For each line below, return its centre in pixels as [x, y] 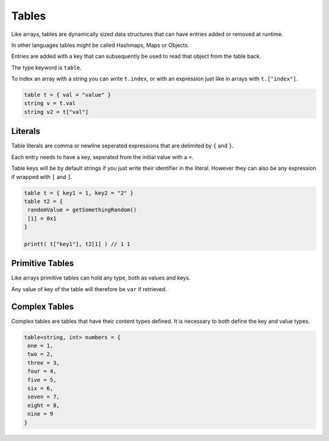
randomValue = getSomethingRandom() [82, 210]
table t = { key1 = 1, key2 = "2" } [79, 193]
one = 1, [41, 346]
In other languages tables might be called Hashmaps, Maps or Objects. [100, 45]
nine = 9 [41, 414]
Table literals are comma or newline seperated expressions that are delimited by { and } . [122, 146]
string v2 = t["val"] [56, 112]
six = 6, [41, 388]
